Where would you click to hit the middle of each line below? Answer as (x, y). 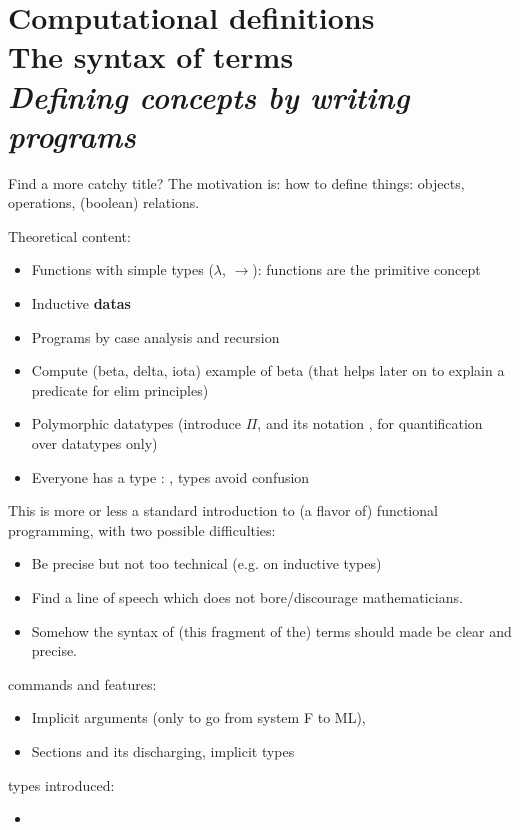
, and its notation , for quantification (370, 423)
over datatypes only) (94, 443)
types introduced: (61, 784)
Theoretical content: (69, 235)
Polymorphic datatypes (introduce (136, 423)
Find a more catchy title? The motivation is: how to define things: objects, (236, 182)
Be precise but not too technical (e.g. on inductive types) (206, 563)
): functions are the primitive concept (366, 269)
